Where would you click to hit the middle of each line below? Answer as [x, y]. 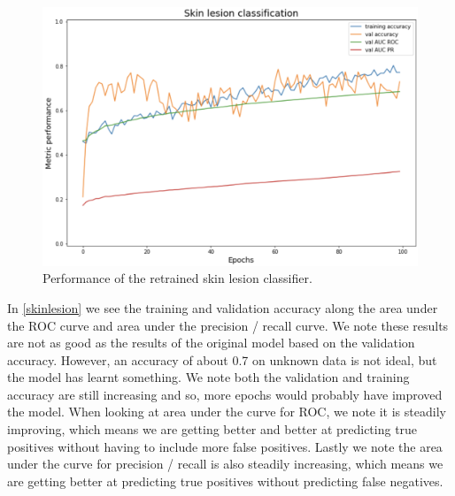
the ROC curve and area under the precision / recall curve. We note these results [228, 325]
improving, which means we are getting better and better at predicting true [212, 429]
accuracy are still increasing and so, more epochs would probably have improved [225, 394]
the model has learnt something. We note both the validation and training [208, 377]
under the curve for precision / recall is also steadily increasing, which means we [225, 464]
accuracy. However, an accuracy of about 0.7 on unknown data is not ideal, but [222, 359]
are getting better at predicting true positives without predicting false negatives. [225, 481]
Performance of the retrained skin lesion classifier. [177, 278]
